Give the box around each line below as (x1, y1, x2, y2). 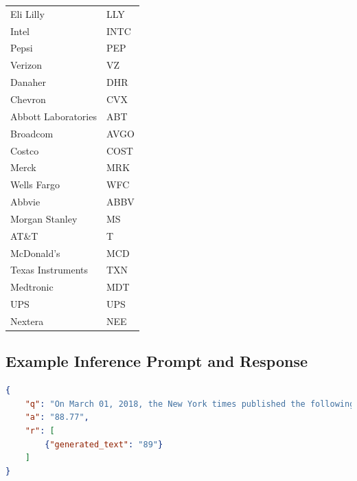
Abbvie (10, 194, 41, 209)
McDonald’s (10, 245, 60, 260)
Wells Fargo (10, 177, 60, 192)
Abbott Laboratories (10, 109, 97, 123)
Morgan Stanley (10, 211, 78, 225)
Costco (10, 143, 39, 157)
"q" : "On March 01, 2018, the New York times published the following (25, 399, 355, 409)
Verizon (10, 58, 42, 72)
